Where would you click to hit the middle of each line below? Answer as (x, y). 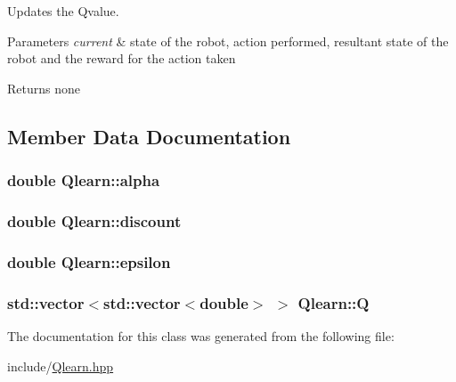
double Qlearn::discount (94, 220)
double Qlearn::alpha (84, 180)
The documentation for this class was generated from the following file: (201, 335)
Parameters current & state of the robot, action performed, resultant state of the (228, 41)
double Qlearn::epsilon (89, 261)
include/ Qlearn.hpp (61, 366)
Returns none (44, 88)
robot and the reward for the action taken (122, 58)
